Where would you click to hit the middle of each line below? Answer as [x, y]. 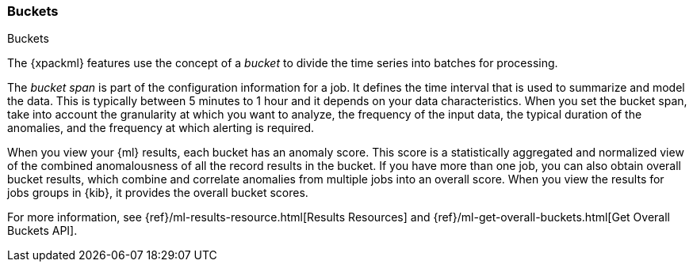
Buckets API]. [42, 231]
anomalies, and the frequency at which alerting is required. [161, 128]
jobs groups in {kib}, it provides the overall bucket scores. [158, 193]
